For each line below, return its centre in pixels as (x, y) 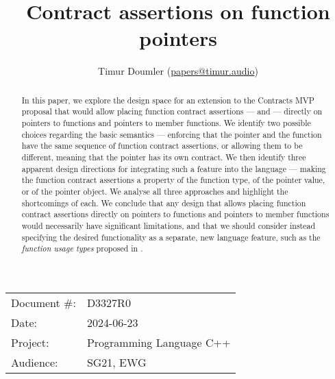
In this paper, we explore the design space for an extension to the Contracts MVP (168, 100)
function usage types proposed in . (82, 248)
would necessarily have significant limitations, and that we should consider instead (169, 225)
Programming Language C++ (159, 342)
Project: (30, 342)
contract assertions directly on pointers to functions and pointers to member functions (175, 214)
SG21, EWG (116, 362)
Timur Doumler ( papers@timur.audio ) (178, 71)
